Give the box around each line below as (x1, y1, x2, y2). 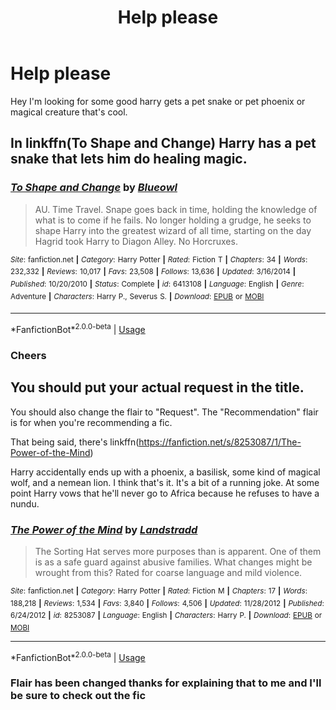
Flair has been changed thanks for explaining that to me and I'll (10, 676, 322, 690)
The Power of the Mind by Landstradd (10, 522, 198, 536)
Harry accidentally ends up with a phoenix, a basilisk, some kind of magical (10, 466, 321, 478)
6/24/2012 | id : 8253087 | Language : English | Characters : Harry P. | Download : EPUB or (10, 611, 323, 621)
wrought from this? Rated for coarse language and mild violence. (34, 566, 303, 578)
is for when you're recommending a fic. (10, 416, 173, 428)
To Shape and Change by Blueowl (10, 181, 178, 195)
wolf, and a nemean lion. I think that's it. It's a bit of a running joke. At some (10, 476, 320, 488)
